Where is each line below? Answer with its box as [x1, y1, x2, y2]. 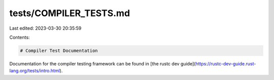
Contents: [9, 34, 30, 40]
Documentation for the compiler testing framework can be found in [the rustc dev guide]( [9, 60, 196, 66]
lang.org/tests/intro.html [9, 68, 60, 74]
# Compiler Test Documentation [20, 48, 98, 53]
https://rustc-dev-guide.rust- [195, 60, 256, 66]
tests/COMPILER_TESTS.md [9, 8, 130, 19]
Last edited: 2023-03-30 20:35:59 [9, 25, 82, 31]
